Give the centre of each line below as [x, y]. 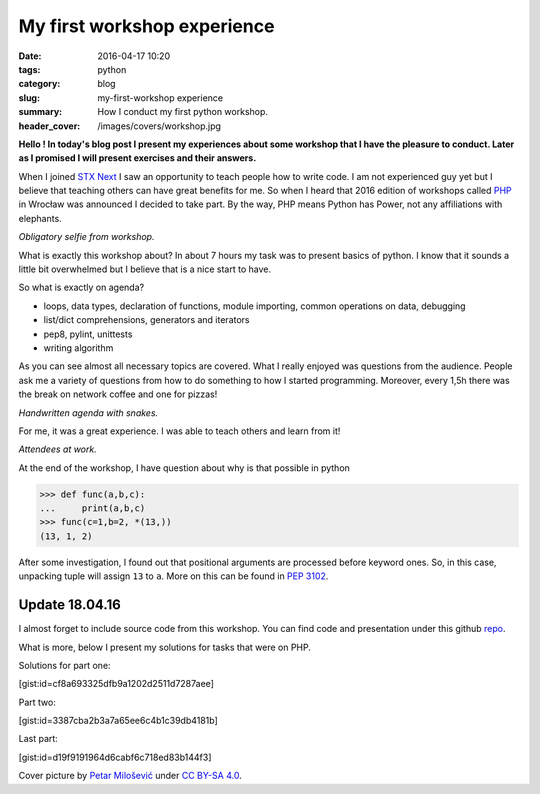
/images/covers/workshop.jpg [159, 126]
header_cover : [49, 126]
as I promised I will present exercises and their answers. [137, 158]
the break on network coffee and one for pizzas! [118, 394]
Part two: [37, 702]
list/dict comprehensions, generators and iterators [146, 320]
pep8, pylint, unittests [88, 334]
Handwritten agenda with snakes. [88, 412]
